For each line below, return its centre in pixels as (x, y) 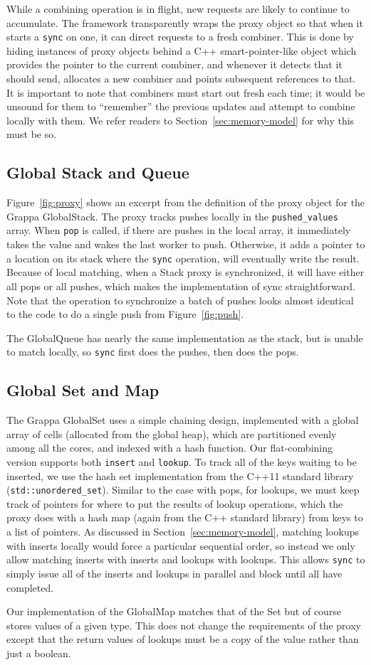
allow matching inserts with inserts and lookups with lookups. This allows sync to (186, 559)
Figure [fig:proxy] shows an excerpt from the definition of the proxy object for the (186, 202)
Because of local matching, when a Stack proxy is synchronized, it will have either (185, 272)
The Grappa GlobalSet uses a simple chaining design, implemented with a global (183, 420)
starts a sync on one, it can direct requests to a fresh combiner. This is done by (180, 37)
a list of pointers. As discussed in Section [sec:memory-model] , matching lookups (183, 532)
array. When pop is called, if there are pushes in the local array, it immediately (179, 230)
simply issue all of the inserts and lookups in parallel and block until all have (174, 573)
